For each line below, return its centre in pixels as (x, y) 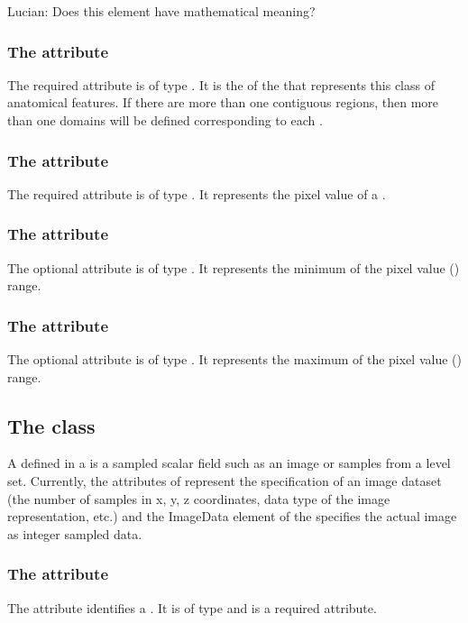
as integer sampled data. (75, 533)
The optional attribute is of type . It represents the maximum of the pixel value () (234, 359)
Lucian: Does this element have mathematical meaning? (161, 11)
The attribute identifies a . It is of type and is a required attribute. (192, 607)
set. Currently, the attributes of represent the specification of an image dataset (225, 481)
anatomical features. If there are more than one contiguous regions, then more (223, 102)
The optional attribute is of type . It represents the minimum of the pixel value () (234, 267)
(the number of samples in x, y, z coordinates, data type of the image (199, 498)
